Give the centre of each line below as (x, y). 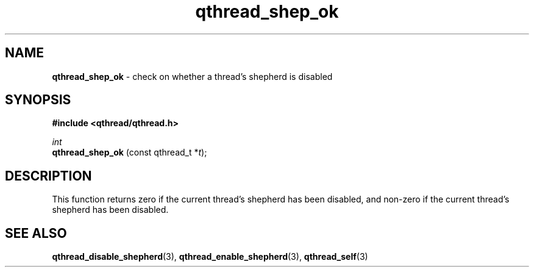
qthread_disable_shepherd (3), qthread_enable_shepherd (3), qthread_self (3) (210, 257)
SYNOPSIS (38, 100)
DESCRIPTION (48, 176)
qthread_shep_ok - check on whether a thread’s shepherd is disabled (192, 76)
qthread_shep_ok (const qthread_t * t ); (130, 152)
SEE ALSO (36, 233)
